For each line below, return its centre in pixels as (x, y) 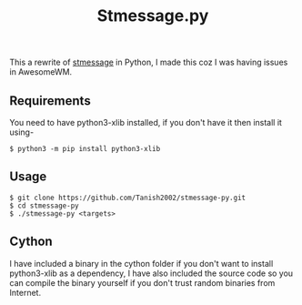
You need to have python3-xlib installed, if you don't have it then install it (146, 122)
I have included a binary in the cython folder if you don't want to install (141, 263)
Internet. (25, 292)
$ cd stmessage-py (44, 206)
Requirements (50, 101)
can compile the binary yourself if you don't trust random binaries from (142, 282)
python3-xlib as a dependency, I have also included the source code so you (151, 273)
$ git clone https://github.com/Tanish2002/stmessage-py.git (128, 198)
